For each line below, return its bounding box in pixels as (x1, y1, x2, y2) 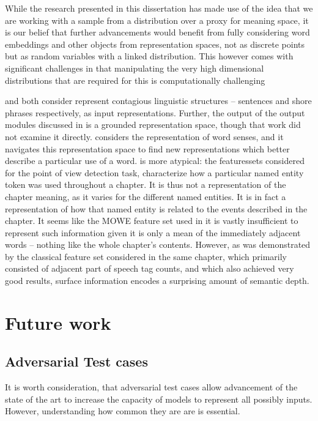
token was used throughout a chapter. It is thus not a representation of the (5, 178, 286, 191)
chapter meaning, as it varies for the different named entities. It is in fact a (5, 190, 286, 203)
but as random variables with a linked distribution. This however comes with (5, 50, 294, 62)
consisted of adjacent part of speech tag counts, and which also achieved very (5, 262, 294, 275)
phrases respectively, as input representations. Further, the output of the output (5, 106, 305, 119)
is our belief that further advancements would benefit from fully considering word (5, 26, 310, 39)
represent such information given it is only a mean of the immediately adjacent (5, 226, 301, 239)
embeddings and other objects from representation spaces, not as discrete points (5, 37, 305, 50)
